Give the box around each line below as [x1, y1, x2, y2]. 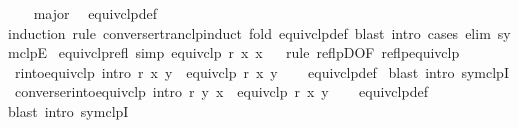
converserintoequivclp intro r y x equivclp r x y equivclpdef [14, 81, 428, 102]
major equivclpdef [33, 3, 158, 23]
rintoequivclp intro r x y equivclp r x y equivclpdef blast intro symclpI [14, 61, 509, 82]
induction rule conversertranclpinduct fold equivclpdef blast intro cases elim [8, 22, 491, 43]
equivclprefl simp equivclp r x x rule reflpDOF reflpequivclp [58, 42, 460, 63]
